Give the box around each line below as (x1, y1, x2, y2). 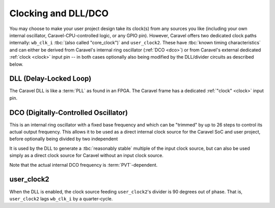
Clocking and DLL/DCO (9, 8, 109, 19)
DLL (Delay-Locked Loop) (9, 74, 92, 83)
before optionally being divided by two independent (9, 136, 118, 142)
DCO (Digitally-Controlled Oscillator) (9, 108, 128, 117)
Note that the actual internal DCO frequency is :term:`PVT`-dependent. (9, 162, 158, 168)
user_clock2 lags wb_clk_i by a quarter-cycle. (9, 195, 113, 201)
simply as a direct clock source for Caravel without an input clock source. (9, 152, 164, 159)
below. (9, 61, 23, 67)
